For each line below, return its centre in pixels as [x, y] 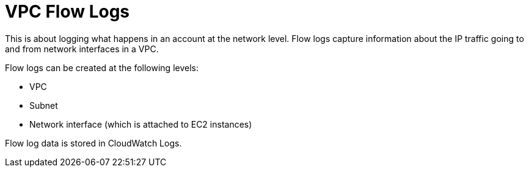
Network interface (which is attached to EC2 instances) [141, 124]
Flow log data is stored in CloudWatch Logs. [93, 143]
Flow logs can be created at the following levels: [102, 67]
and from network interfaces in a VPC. [82, 49]
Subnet [44, 105]
